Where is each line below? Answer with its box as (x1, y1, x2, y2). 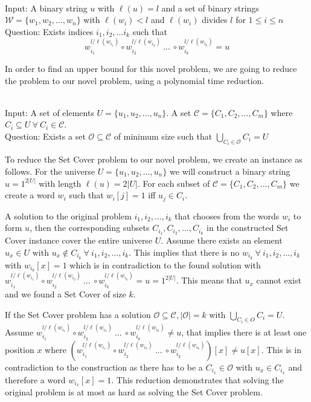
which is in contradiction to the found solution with (69, 258, 261, 271)
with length (39, 177, 82, 189)
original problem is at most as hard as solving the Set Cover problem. (5, 386, 263, 398)
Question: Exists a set (5, 129, 86, 142)
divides (202, 13, 228, 26)
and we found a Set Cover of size (5, 288, 126, 300)
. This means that (176, 274, 242, 287)
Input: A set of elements (5, 106, 94, 118)
